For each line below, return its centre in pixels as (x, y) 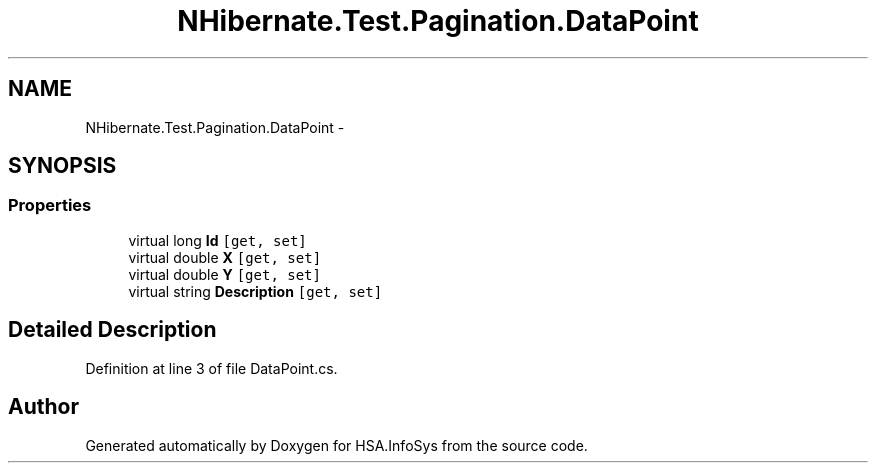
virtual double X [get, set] (225, 257)
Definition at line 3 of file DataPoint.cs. (211, 368)
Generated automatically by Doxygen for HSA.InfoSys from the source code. (336, 445)
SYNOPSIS (62, 166)
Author (43, 407)
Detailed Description (112, 330)
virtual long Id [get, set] (217, 240)
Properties (50, 205)
